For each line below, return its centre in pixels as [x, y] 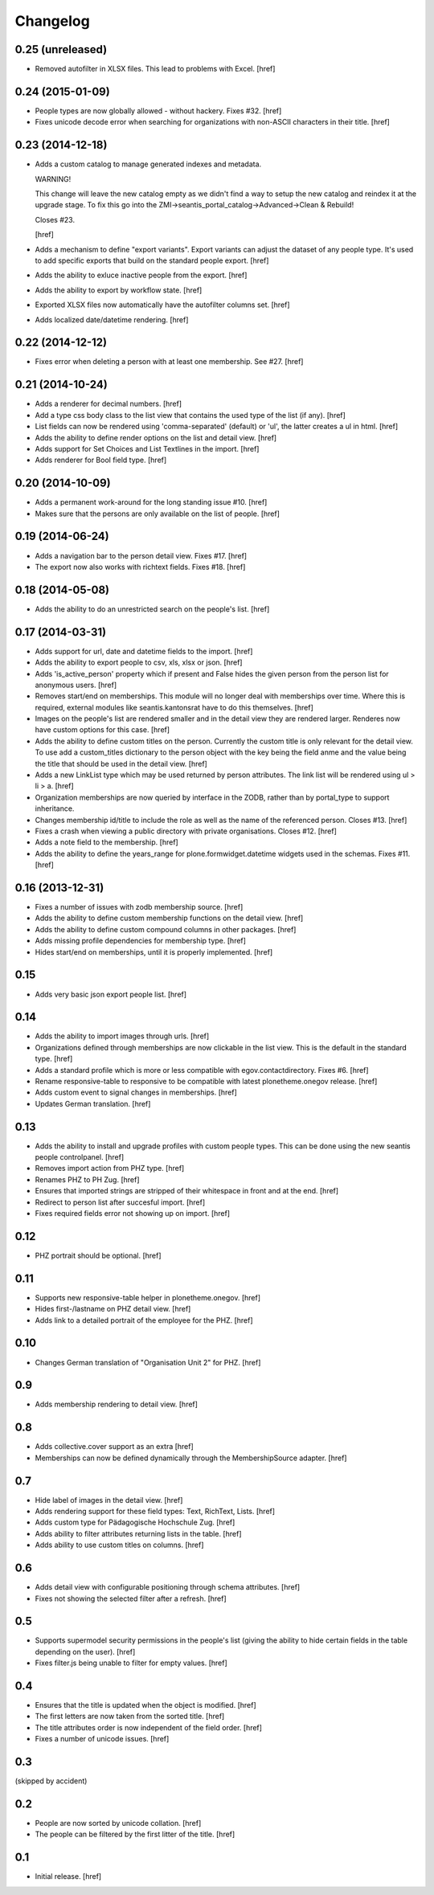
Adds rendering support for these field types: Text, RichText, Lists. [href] [155, 1512]
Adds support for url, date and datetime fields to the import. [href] [144, 651]
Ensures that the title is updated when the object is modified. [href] [145, 1705]
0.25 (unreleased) [61, 49]
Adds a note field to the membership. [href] [106, 842]
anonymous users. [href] [76, 685]
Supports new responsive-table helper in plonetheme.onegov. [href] [148, 1297]
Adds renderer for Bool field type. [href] [101, 460]
